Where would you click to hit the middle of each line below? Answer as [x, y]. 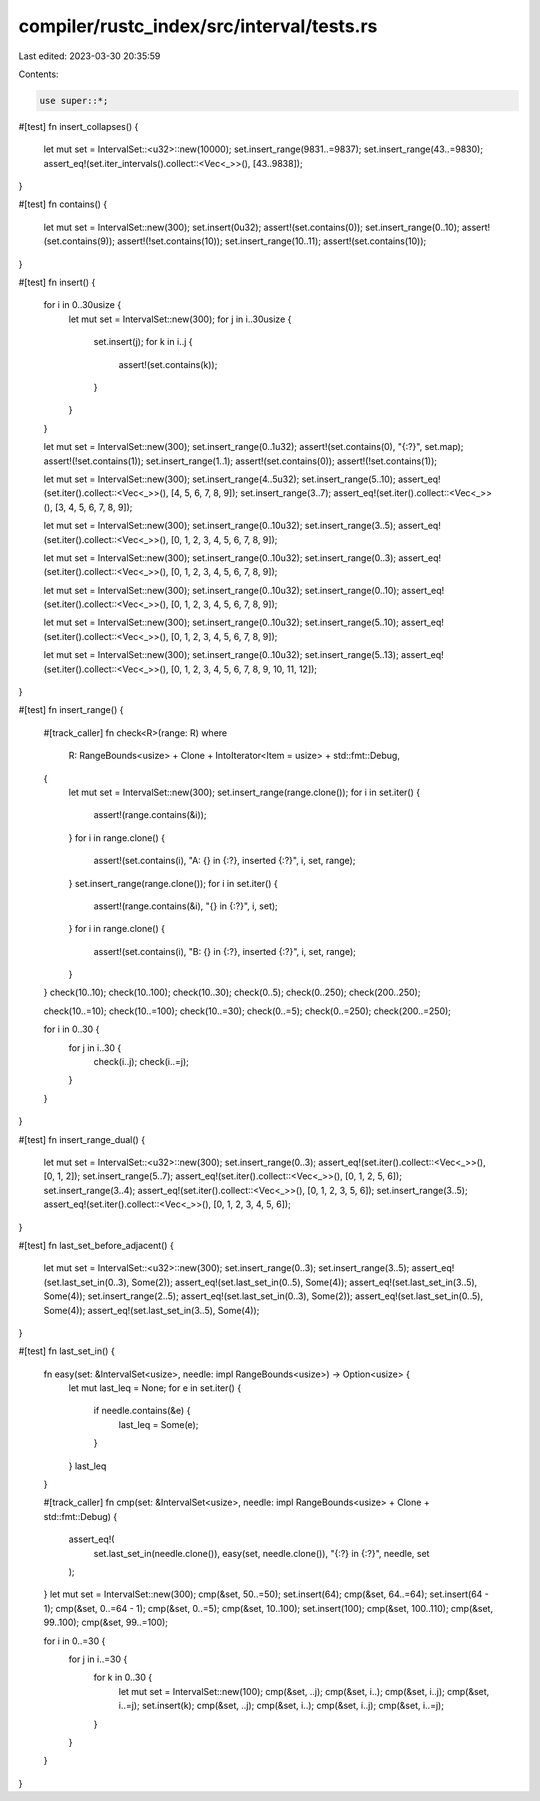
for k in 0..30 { [123, 1677]
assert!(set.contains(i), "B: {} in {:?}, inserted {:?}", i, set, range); [225, 951]
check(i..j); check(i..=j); [141, 1062]
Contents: [38, 74]
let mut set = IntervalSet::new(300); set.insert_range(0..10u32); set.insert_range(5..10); [221, 622]
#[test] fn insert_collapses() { [78, 126]
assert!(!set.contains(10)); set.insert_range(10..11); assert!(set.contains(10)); [271, 241]
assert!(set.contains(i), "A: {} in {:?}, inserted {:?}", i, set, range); [224, 861]
